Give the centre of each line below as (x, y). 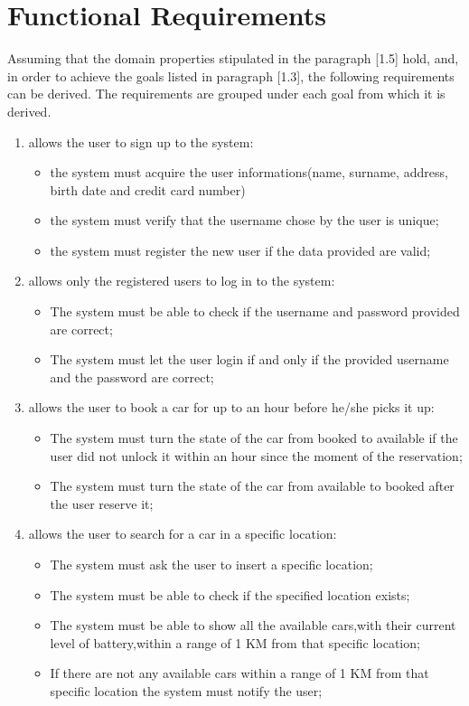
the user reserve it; (102, 503)
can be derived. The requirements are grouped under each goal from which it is (226, 94)
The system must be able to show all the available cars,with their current (253, 625)
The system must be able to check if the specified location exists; (230, 594)
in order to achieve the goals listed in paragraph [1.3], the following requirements (231, 75)
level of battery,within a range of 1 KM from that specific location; (235, 642)
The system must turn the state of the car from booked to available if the (254, 438)
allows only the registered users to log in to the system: (182, 281)
